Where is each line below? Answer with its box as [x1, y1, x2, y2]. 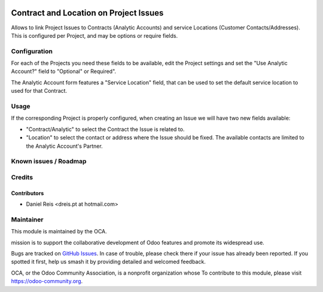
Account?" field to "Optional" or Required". [11, 68, 117, 75]
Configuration [11, 47, 53, 55]
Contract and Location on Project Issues [11, 8, 164, 18]
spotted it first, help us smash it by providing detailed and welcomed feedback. [11, 258, 206, 266]
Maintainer [11, 215, 44, 224]
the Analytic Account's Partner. [26, 142, 103, 150]
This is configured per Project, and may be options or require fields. [11, 32, 178, 39]
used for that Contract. [11, 87, 68, 95]
